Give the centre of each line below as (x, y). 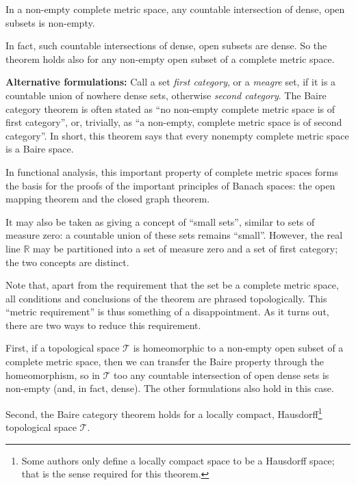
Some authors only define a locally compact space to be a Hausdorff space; (178, 460)
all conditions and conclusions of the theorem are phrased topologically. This (166, 298)
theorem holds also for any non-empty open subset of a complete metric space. (170, 58)
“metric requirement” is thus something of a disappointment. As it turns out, (167, 312)
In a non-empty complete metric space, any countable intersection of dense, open (175, 9)
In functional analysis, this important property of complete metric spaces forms (172, 171)
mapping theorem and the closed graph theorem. (108, 199)
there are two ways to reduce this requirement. (103, 325)
